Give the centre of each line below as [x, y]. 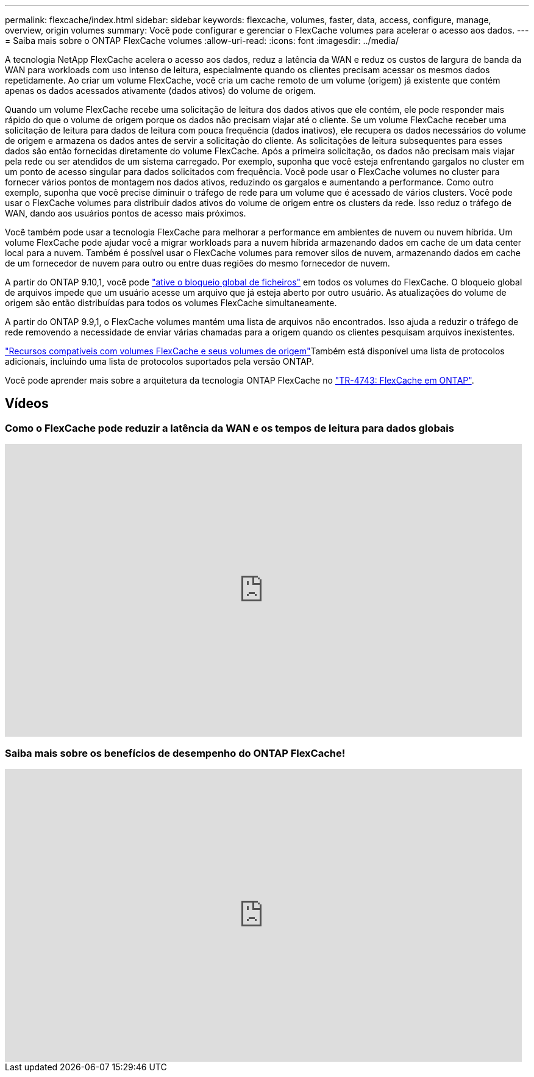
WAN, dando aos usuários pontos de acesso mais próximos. [126, 213]
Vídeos [27, 404]
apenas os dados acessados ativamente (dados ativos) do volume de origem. [160, 91]
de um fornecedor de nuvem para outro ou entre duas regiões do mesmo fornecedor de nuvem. [198, 263]
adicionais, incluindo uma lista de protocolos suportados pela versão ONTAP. [160, 361]
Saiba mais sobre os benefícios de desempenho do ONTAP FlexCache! [175, 753]
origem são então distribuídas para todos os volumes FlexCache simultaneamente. [171, 303]
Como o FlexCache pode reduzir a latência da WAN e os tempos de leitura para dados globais [230, 428]
